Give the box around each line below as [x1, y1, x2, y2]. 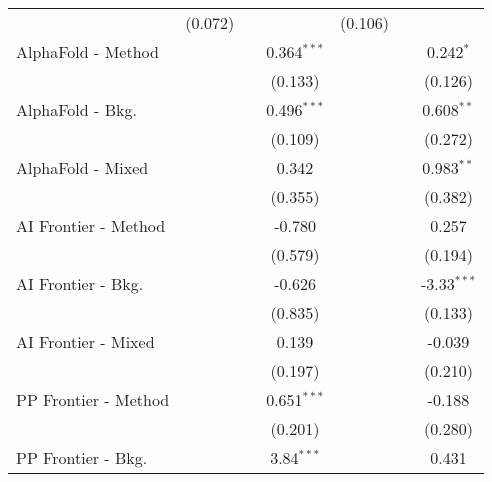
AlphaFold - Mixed [16, 156, 149, 179]
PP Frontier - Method [16, 388, 170, 411]
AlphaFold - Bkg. [16, 98, 137, 121]
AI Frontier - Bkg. [16, 272, 144, 295]
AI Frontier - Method [16, 214, 166, 237]
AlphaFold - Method [16, 40, 159, 63]
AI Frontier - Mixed [16, 330, 155, 353]
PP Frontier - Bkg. [16, 446, 148, 469]
